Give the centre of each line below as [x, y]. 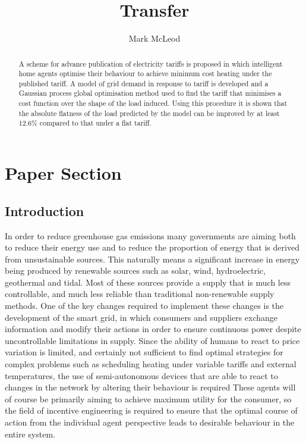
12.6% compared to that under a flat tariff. [85, 123]
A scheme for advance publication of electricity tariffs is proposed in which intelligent [151, 63]
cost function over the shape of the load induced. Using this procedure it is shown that [153, 103]
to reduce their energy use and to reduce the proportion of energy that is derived [152, 247]
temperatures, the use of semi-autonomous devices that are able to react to [141, 375]
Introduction [45, 210]
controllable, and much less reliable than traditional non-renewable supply [140, 294]
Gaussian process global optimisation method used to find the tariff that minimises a [150, 93]
